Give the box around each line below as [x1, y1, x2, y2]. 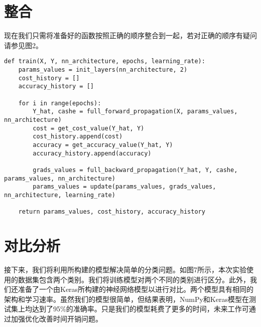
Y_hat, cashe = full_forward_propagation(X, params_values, [33, 108, 238, 115]
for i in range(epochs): [18, 99, 101, 107]
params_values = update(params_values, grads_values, [33, 183, 216, 191]
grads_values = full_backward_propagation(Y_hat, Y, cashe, [33, 166, 238, 174]
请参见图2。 [4, 40, 43, 50]
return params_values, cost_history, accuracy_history [18, 208, 205, 216]
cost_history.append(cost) [33, 133, 123, 140]
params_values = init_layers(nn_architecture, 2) [18, 66, 188, 73]
